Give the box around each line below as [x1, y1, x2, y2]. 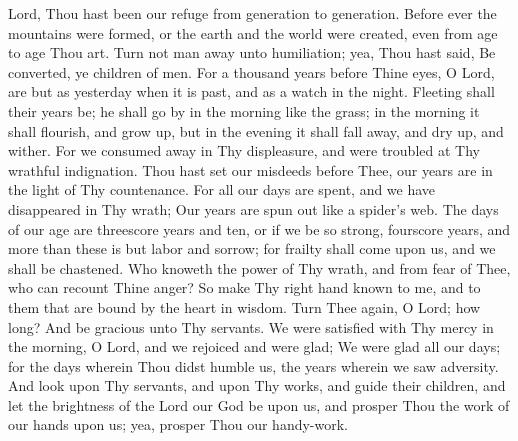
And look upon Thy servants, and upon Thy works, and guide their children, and [8, 375, 506, 396]
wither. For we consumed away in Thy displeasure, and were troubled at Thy [8, 140, 480, 161]
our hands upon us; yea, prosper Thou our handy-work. [8, 414, 348, 435]
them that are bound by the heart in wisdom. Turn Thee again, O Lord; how [8, 296, 481, 317]
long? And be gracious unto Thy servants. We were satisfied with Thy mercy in [8, 316, 494, 337]
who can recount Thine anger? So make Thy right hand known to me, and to [8, 277, 481, 298]
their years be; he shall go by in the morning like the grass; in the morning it [8, 100, 480, 121]
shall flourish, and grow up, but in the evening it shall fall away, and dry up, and [8, 120, 504, 141]
